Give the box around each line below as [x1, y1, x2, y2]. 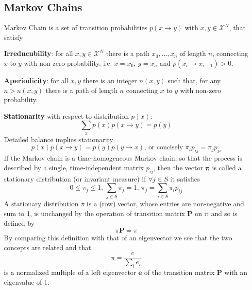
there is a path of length [45, 85, 118, 95]
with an [224, 267, 247, 277]
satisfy [4, 32, 23, 42]
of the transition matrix [144, 267, 215, 277]
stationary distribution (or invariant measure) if [4, 173, 146, 183]
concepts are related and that [4, 242, 91, 252]
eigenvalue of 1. [4, 276, 50, 287]
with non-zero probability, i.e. [24, 57, 112, 68]
